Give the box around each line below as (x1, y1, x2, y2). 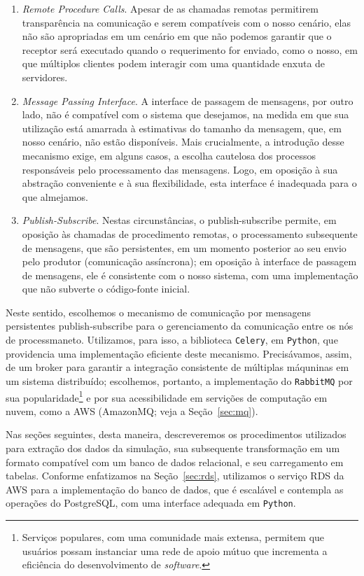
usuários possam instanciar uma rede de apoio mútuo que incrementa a (22, 543, 328, 558)
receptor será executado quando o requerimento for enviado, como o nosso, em (22, 42, 358, 57)
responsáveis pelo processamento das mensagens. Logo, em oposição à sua (22, 162, 338, 176)
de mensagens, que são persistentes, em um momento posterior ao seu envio (22, 240, 346, 255)
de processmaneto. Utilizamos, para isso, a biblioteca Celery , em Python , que (6, 332, 338, 347)
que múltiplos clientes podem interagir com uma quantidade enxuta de (22, 56, 325, 71)
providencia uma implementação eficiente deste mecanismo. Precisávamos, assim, (6, 346, 352, 360)
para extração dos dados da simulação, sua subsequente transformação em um (6, 441, 340, 455)
